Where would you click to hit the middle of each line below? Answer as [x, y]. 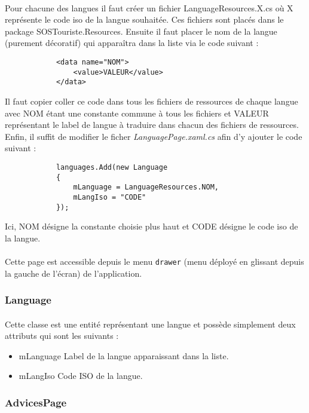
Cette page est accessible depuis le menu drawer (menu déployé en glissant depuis [154, 261]
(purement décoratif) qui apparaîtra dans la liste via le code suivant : [132, 43]
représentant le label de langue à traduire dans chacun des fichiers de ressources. [152, 125]
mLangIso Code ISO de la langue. [81, 376]
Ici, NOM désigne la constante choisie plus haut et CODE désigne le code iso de [152, 226]
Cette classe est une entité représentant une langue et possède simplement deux [150, 324]
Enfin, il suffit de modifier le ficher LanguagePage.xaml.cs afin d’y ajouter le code [154, 136]
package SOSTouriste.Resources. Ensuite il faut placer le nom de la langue [141, 31]
